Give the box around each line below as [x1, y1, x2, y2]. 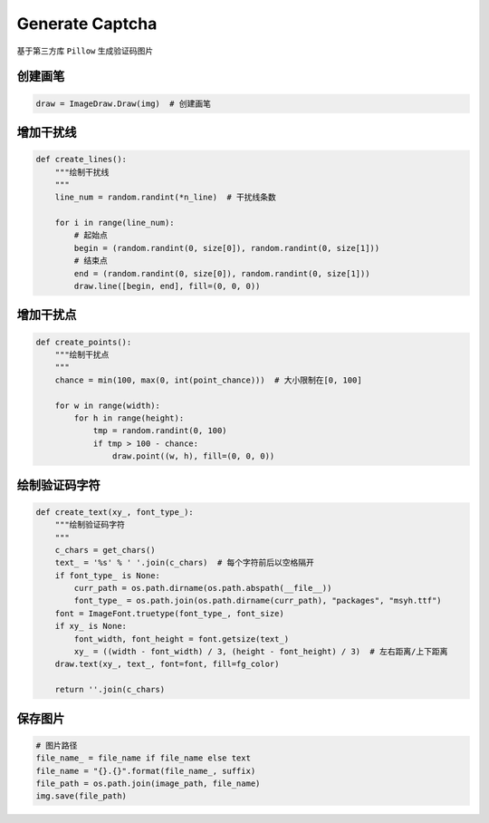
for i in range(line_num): [54, 218, 176, 228]
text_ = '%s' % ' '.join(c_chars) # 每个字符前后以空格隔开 [54, 557, 314, 568]
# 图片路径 [35, 740, 78, 750]
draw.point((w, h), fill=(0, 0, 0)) [111, 451, 275, 461]
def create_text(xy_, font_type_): [35, 507, 194, 517]
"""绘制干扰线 [54, 167, 110, 177]
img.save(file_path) [35, 791, 127, 801]
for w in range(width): [54, 400, 160, 411]
